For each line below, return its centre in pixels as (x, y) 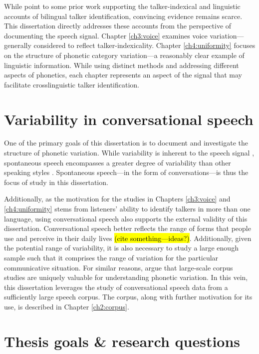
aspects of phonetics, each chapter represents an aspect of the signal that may (123, 75)
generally (18, 45)
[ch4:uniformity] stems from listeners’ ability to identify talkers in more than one (127, 209)
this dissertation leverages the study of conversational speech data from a (116, 287)
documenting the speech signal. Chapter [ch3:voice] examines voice (106, 35)
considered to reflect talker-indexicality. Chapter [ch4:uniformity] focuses (144, 45)
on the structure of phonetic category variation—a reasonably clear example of (124, 55)
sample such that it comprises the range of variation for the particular (111, 257)
